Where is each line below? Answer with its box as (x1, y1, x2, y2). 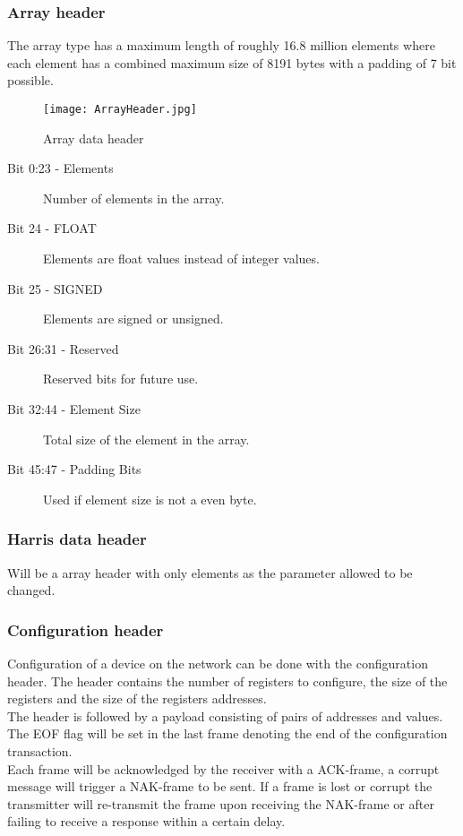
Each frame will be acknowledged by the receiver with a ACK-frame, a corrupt (7, 759, 440, 778)
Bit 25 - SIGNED (7, 279, 103, 297)
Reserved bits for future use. (43, 369, 199, 388)
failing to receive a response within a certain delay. (7, 812, 286, 831)
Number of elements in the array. (43, 188, 225, 207)
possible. (7, 71, 54, 90)
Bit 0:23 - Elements (7, 159, 114, 177)
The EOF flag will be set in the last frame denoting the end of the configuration (7, 724, 448, 743)
